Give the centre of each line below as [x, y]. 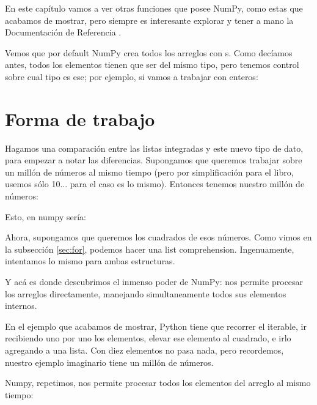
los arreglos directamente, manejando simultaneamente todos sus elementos [146, 293]
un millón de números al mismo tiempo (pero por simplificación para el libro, [149, 172]
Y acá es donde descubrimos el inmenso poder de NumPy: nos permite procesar [154, 282]
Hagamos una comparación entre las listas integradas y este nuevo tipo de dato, [154, 148]
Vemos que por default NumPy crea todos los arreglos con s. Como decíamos [149, 52]
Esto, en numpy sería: [46, 216]
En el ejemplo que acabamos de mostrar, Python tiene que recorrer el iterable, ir [156, 326]
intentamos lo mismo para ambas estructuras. [90, 261]
